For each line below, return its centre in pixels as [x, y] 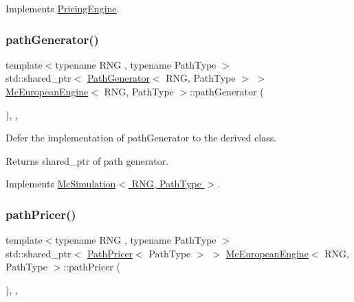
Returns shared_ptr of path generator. [87, 160]
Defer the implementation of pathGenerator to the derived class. [141, 138]
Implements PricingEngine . [63, 8]
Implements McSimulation [61, 184]
